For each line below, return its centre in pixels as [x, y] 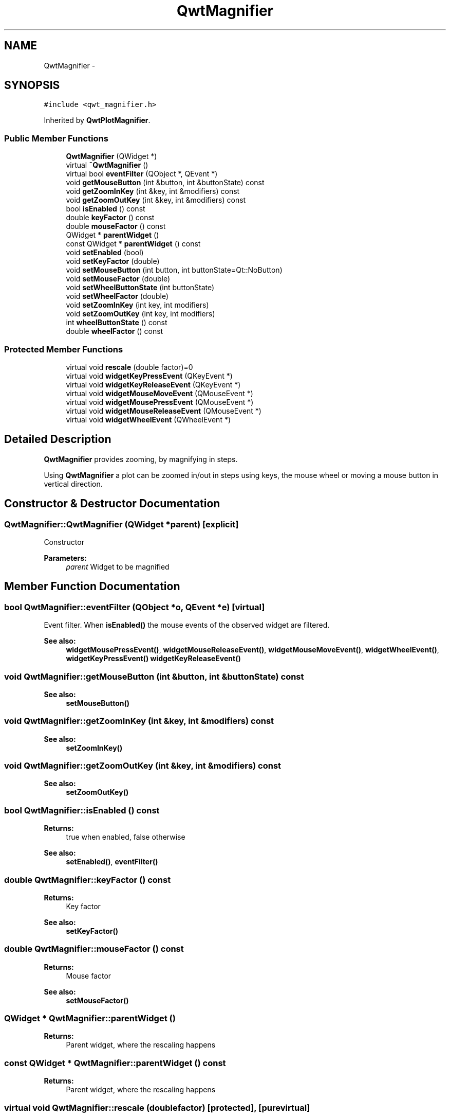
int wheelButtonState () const [117, 323]
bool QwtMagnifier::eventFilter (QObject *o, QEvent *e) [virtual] [135, 607]
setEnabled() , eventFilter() [112, 862]
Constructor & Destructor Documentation [112, 504]
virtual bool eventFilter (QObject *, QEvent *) [142, 174]
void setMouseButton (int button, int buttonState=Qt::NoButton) [174, 270]
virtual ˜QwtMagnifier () [107, 165]
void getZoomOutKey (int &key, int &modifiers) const [156, 200]
